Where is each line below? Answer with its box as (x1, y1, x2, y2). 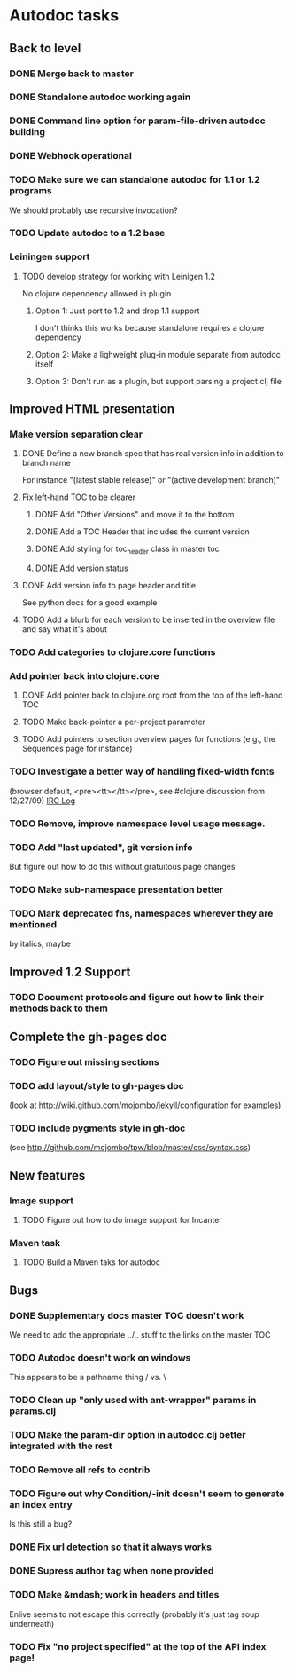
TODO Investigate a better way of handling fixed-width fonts (9, 765, 275, 777)
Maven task (9, 1237, 60, 1250)
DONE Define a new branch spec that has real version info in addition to (21, 448, 285, 459)
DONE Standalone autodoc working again (9, 91, 191, 103)
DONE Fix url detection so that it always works (9, 1541, 213, 1553)
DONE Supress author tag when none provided (9, 1565, 214, 1577)
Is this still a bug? (9, 1519, 73, 1529)
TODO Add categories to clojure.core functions (9, 646, 216, 659)
